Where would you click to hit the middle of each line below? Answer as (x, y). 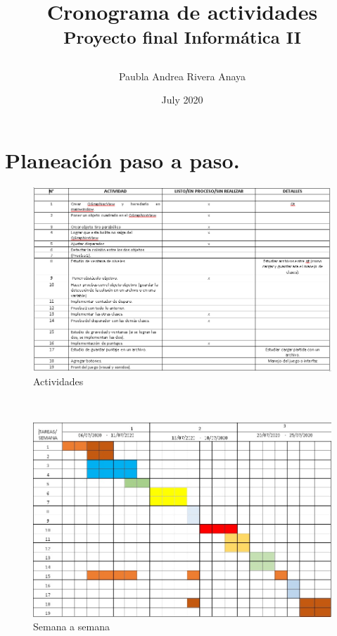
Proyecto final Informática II (182, 37)
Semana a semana (71, 626)
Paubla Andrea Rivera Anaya (182, 76)
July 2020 (182, 100)
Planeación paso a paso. (122, 160)
